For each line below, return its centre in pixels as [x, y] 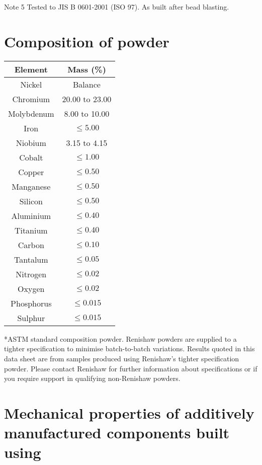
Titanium [31, 230]
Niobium [31, 142]
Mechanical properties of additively [129, 412]
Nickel [31, 84]
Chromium [31, 99]
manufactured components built [117, 433]
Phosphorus [31, 303]
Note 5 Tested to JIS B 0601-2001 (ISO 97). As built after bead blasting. [117, 7]
